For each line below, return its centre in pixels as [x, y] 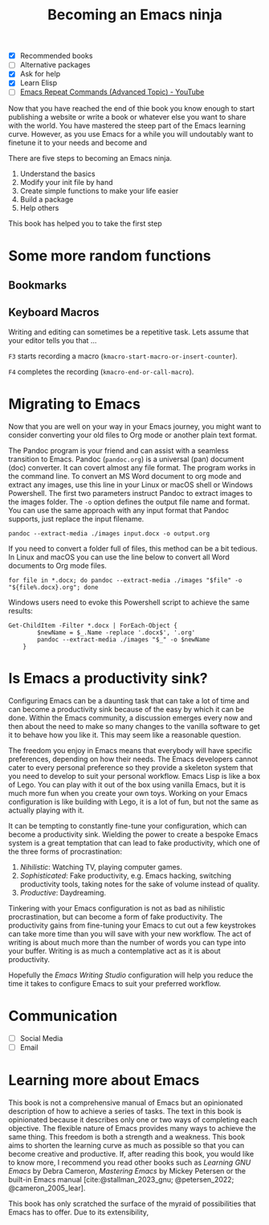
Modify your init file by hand [66, 182]
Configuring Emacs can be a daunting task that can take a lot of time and [129, 700]
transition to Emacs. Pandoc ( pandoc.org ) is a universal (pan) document [126, 459]
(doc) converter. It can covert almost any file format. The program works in [132, 467]
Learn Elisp [39, 83]
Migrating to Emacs [74, 404]
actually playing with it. [46, 810]
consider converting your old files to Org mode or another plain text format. [133, 435]
